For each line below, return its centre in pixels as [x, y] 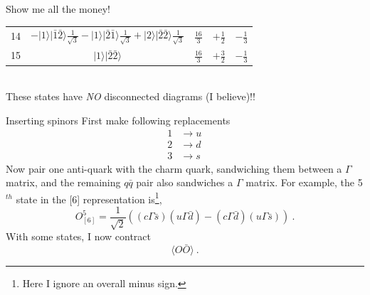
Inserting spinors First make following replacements [118, 120]
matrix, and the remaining [63, 182]
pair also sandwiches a [185, 182]
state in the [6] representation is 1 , [89, 198]
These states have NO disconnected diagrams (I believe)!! [131, 96]
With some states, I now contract [79, 236]
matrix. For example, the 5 [304, 182]
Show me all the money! [58, 9]
